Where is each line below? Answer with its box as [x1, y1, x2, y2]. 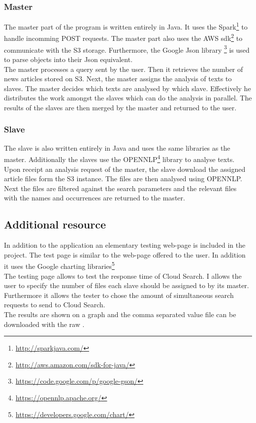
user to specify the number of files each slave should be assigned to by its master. [4, 280, 249, 291]
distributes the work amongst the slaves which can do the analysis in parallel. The [4, 93, 252, 103]
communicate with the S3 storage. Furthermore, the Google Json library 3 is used [4, 43, 250, 55]
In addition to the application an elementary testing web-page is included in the [4, 240, 246, 250]
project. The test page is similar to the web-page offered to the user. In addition [4, 249, 246, 260]
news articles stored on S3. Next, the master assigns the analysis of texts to [4, 73, 232, 84]
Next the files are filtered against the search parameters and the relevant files [4, 183, 237, 193]
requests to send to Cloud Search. [4, 299, 105, 310]
